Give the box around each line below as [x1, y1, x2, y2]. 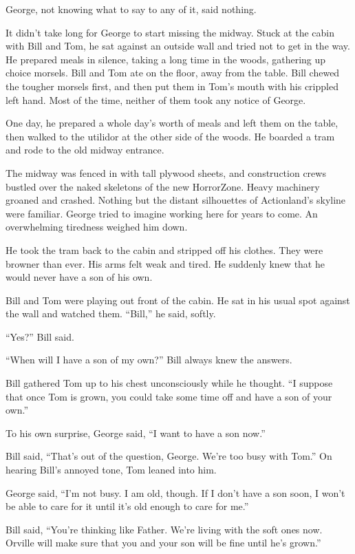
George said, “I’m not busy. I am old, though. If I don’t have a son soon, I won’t [6, 485, 345, 500]
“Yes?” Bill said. [6, 329, 74, 343]
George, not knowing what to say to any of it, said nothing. [6, 2, 257, 16]
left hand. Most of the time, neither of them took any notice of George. [6, 92, 306, 107]
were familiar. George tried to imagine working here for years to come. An [6, 206, 318, 220]
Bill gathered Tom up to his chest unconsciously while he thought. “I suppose [6, 376, 333, 390]
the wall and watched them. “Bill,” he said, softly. [6, 306, 216, 321]
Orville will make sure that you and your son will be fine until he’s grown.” [6, 535, 321, 550]
